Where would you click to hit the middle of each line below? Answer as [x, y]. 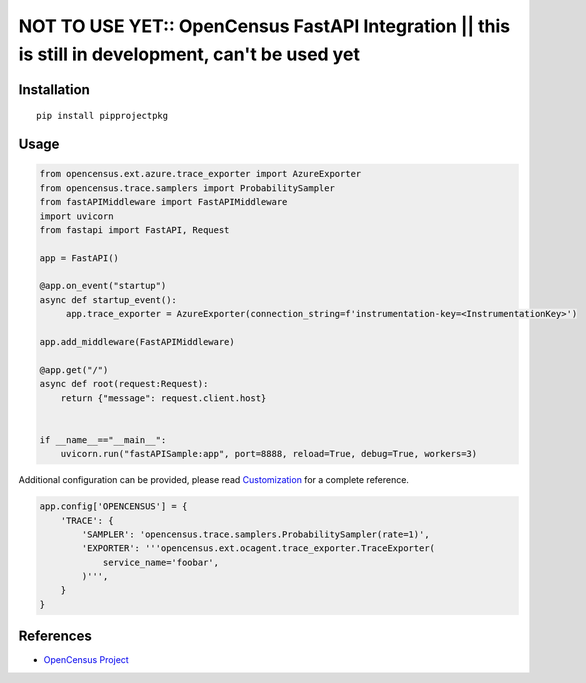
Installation [54, 89]
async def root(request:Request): [124, 384]
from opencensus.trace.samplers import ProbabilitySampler [187, 188]
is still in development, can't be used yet [189, 54]
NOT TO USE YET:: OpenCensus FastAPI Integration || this [264, 26]
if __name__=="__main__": [103, 439]
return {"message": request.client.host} [163, 398]
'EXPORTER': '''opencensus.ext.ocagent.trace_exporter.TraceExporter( [258, 548]
